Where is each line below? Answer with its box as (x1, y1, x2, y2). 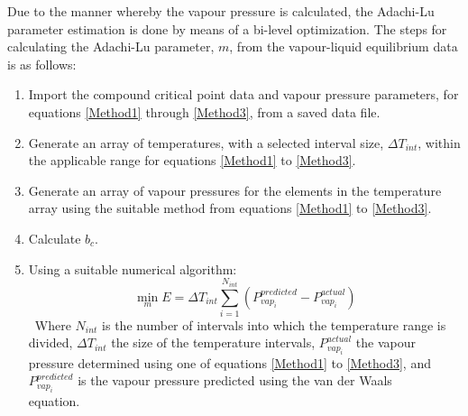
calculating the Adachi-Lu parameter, (7, 37, 215, 56)
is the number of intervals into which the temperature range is (102, 315, 446, 334)
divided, (28, 333, 73, 352)
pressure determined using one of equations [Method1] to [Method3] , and (28, 353, 431, 372)
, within (418, 133, 461, 152)
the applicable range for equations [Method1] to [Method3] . (28, 151, 356, 170)
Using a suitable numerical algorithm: (28, 259, 237, 278)
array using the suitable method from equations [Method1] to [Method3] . (28, 199, 432, 217)
